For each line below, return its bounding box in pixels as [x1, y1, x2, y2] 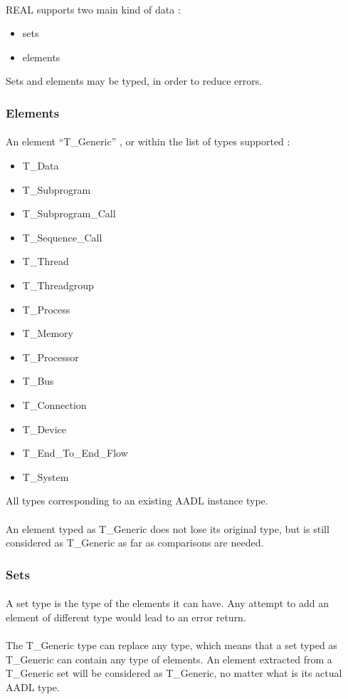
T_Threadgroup [22, 277, 94, 292]
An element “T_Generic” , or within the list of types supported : [6, 134, 290, 149]
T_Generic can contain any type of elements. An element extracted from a [6, 651, 332, 666]
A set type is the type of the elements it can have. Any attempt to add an [6, 596, 329, 611]
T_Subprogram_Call [22, 206, 116, 221]
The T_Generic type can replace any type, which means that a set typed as [6, 637, 337, 652]
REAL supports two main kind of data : [6, 1, 181, 16]
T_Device [22, 421, 67, 436]
